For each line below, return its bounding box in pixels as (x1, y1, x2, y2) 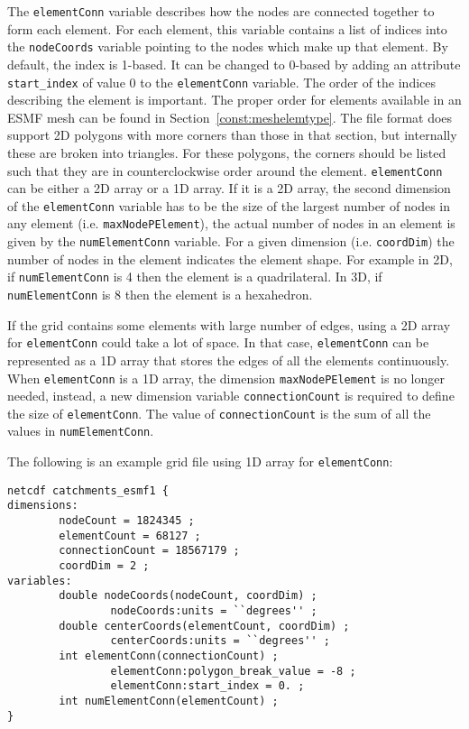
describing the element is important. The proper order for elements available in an (7, 90, 462, 109)
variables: (7, 574, 72, 587)
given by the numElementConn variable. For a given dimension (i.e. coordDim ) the (7, 232, 455, 251)
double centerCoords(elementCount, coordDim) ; (59, 619, 350, 632)
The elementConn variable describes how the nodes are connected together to (7, 2, 435, 20)
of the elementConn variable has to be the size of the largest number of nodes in (7, 196, 450, 215)
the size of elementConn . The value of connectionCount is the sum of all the (7, 403, 431, 422)
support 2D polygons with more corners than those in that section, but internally (7, 125, 457, 144)
